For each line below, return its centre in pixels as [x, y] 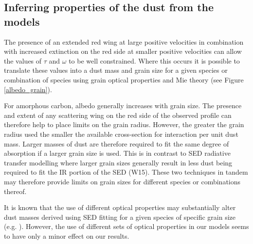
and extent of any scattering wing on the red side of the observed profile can [118, 115]
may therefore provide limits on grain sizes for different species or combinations [122, 181]
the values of [23, 60]
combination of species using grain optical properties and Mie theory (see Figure [124, 79]
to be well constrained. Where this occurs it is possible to [154, 60]
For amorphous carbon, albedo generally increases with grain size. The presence [123, 106]
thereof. [15, 191]
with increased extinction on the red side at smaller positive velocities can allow [123, 51]
